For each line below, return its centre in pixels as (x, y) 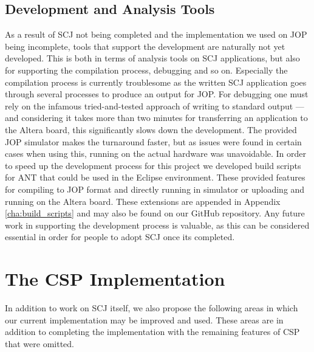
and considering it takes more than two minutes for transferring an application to (156, 118)
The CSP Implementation (115, 279)
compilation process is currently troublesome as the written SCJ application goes (156, 82)
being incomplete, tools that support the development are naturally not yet (145, 46)
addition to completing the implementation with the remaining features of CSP (152, 332)
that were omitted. (39, 343)
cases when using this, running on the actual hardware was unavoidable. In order (156, 154)
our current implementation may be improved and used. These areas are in (144, 319)
